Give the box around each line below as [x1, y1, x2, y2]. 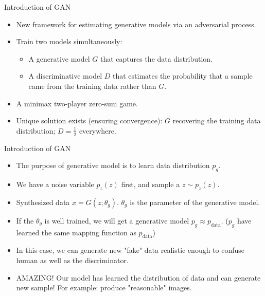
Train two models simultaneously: [16, 36, 122, 47]
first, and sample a [121, 178, 180, 189]
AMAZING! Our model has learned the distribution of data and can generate [16, 272, 261, 283]
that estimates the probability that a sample [112, 70, 253, 81]
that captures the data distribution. [100, 53, 213, 64]
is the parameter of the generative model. [130, 196, 260, 207]
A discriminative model [28, 70, 102, 81]
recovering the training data [172, 115, 261, 126]
